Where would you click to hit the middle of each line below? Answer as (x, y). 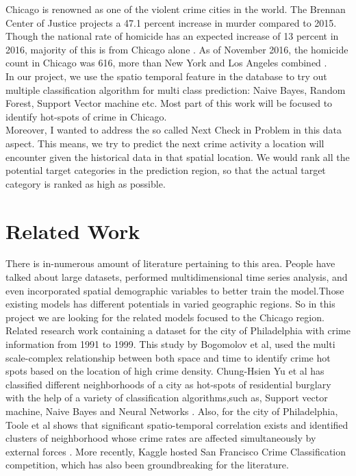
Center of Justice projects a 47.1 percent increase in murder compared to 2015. (171, 22)
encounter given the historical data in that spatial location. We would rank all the (178, 156)
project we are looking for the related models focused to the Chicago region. (165, 317)
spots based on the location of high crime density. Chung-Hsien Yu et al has (165, 371)
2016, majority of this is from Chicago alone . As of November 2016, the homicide (177, 49)
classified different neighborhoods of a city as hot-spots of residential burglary (168, 384)
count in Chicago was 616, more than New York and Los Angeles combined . (166, 63)
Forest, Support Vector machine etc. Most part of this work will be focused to (169, 103)
